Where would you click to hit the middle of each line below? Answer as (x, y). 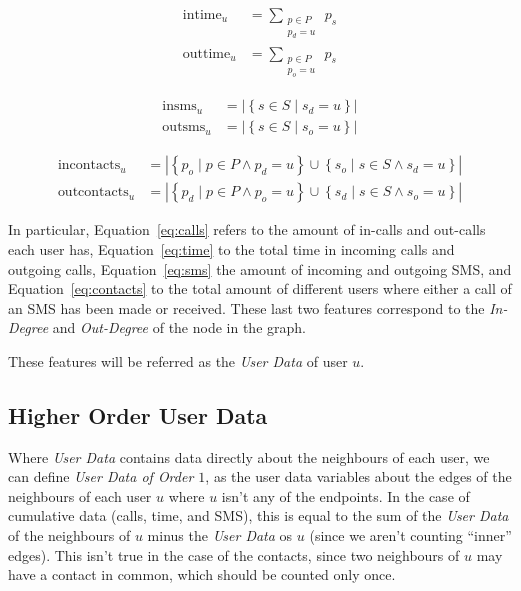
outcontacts (93, 192)
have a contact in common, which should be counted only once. (202, 574)
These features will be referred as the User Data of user (178, 360)
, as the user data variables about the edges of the (358, 476)
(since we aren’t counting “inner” (410, 535)
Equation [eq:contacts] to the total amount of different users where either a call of (260, 288)
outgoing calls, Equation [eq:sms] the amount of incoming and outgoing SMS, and (260, 268)
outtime (206, 53)
